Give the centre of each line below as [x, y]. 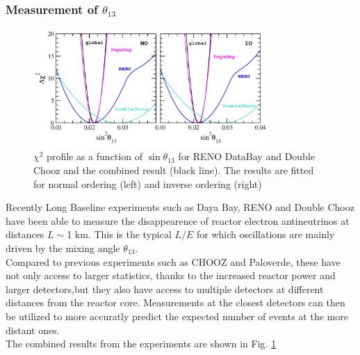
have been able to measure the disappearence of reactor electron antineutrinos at [178, 220]
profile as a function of [95, 156]
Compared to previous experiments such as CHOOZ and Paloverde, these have [173, 261]
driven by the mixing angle [63, 247]
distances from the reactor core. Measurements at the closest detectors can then [175, 302]
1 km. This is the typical [119, 234]
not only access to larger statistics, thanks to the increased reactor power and [171, 275]
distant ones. [33, 330]
